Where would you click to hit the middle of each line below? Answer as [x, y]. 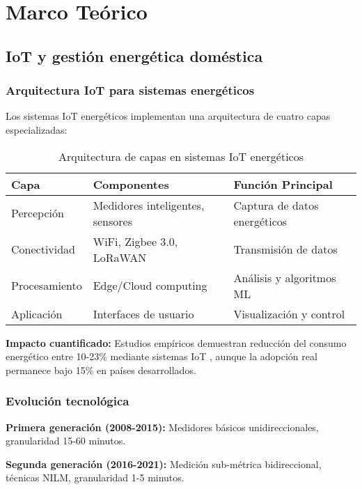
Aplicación [37, 313]
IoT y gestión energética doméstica [134, 55]
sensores [112, 221]
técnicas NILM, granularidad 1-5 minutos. [95, 478]
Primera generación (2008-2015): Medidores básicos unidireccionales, [162, 427]
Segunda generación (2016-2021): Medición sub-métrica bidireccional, [164, 464]
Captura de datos [276, 205]
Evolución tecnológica [68, 401]
